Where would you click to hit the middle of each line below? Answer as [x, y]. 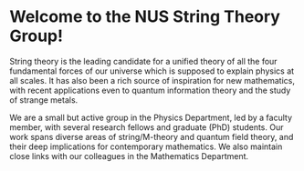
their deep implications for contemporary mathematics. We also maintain [146, 146]
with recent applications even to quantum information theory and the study [150, 90]
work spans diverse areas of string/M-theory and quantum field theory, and [152, 136]
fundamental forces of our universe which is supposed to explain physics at [152, 71]
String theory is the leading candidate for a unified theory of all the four [143, 61]
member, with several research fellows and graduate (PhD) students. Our [147, 127]
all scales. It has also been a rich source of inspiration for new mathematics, [152, 80]
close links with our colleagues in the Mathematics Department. [129, 156]
